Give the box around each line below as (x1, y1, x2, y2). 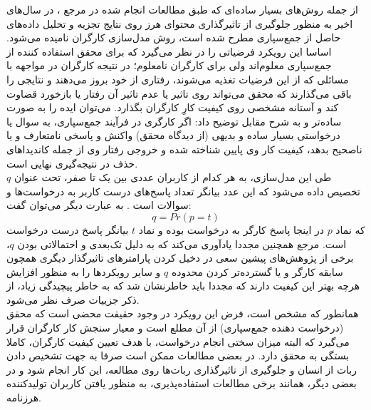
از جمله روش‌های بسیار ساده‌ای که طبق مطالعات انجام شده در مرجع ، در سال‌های (6, 2, 358, 16)
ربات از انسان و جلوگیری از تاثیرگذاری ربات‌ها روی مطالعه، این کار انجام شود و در (6, 362, 357, 376)
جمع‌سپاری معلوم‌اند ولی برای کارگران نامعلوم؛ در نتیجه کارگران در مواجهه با (6, 58, 332, 73)
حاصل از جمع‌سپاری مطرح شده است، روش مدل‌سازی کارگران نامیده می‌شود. (6, 30, 341, 45)
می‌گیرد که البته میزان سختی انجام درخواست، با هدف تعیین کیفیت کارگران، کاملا (6, 334, 350, 349)
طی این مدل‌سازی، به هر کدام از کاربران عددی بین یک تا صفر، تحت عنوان (14, 170, 332, 185)
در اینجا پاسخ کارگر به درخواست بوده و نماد (138, 222, 324, 237)
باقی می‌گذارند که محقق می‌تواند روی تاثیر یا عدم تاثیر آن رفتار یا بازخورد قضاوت (6, 86, 352, 101)
